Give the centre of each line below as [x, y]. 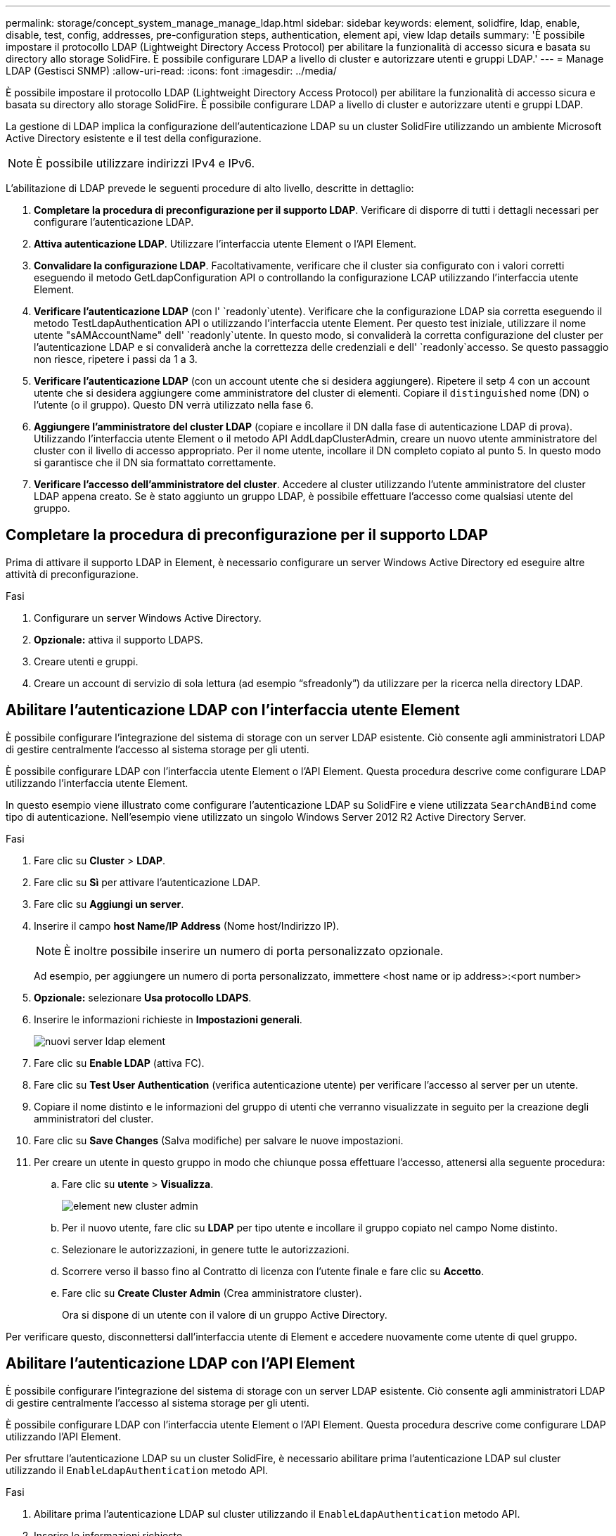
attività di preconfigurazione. [72, 574]
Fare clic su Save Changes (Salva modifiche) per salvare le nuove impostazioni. [219, 1140]
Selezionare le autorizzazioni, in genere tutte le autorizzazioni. [206, 1249]
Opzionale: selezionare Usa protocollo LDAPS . [143, 997]
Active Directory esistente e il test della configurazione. [134, 138]
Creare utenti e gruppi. [86, 661]
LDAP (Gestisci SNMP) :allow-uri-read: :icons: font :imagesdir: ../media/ [171, 71]
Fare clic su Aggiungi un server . [109, 904]
